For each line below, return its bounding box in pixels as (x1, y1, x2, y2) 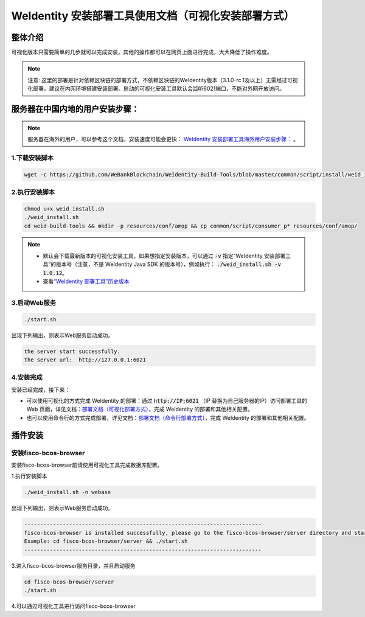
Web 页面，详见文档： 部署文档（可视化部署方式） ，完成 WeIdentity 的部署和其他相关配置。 (26, 405, 254, 413)
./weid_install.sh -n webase (24, 489, 111, 496)
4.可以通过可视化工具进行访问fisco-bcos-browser (11, 602, 136, 610)
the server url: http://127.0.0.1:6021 (24, 356, 146, 363)
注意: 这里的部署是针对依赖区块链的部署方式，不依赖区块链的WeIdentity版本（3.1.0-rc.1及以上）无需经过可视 (27, 76, 298, 83)
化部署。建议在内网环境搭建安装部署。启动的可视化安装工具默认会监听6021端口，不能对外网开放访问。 (27, 85, 285, 92)
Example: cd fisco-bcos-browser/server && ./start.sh (24, 538, 188, 545)
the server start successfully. (24, 347, 121, 355)
